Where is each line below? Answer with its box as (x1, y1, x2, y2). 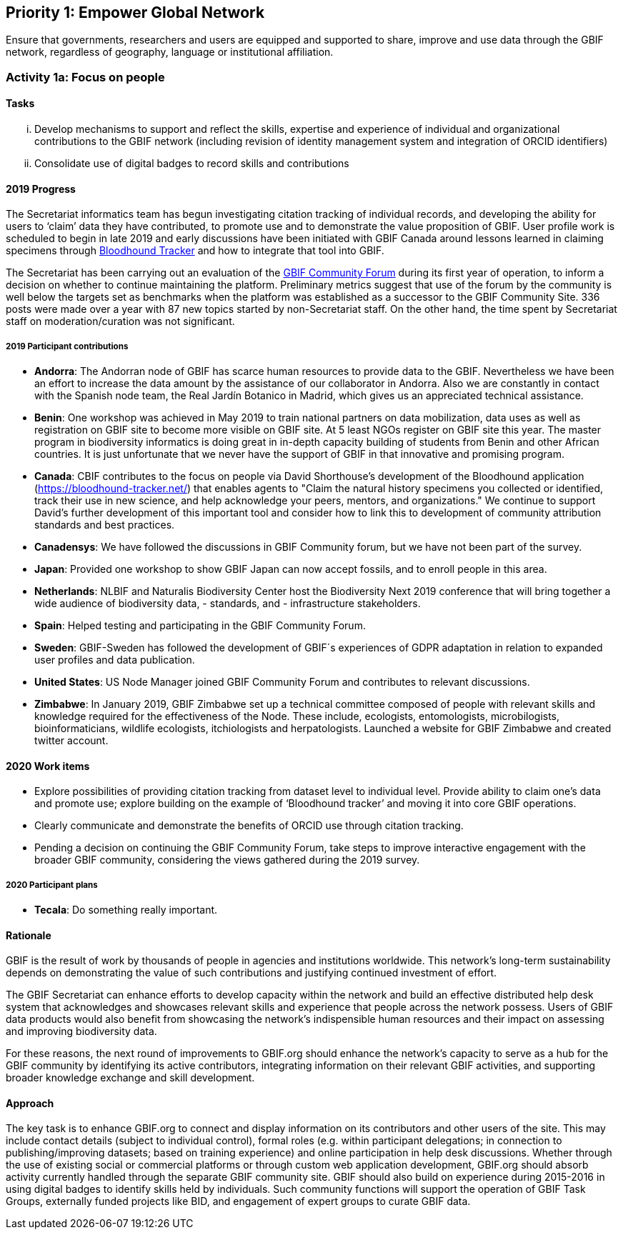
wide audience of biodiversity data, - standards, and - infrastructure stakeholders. (34, 597, 421, 610)
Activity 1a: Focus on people (6, 69, 165, 84)
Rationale (6, 929, 51, 941)
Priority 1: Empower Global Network (6, 4, 265, 21)
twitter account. (34, 734, 109, 747)
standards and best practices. (34, 519, 175, 531)
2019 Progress (6, 182, 76, 195)
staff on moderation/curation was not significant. (6, 315, 235, 328)
